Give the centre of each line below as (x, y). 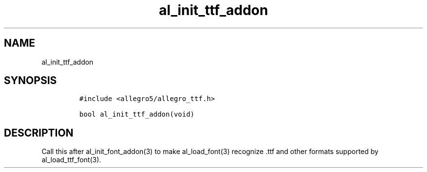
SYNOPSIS (30, 81)
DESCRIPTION (39, 133)
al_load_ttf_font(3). (71, 160)
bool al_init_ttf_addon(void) (137, 114)
